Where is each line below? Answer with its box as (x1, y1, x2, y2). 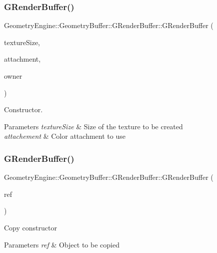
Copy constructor (4, 222, 57, 232)
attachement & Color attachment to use (4, 131, 125, 141)
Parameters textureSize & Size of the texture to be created (4, 121, 183, 131)
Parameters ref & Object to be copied (4, 239, 119, 249)
